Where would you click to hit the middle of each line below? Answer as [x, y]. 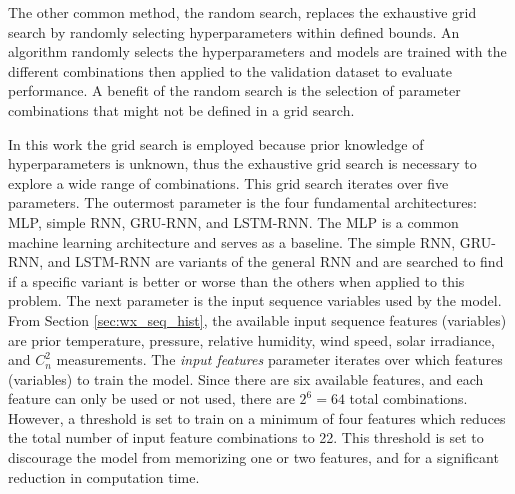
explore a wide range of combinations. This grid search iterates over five [228, 182]
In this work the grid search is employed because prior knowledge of [216, 143]
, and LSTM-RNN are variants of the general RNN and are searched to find [271, 261]
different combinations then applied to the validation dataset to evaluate [230, 70]
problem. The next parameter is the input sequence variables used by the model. [255, 300]
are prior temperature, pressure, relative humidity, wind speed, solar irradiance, [251, 339]
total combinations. [408, 398]
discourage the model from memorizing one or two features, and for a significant [253, 457]
